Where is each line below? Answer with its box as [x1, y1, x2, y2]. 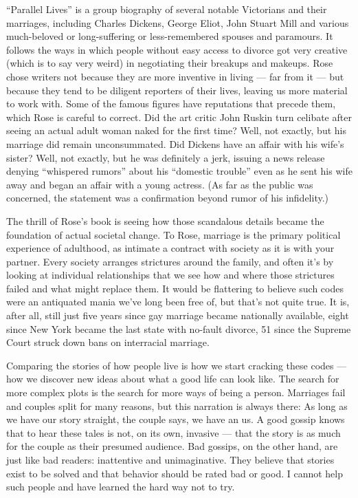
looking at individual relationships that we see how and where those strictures [6, 268, 335, 282]
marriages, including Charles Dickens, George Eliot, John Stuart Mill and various [6, 15, 349, 30]
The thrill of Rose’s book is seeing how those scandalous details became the [6, 213, 324, 228]
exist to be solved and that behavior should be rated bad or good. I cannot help [6, 466, 343, 480]
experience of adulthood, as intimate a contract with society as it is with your [6, 241, 335, 255]
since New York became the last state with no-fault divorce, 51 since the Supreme [6, 321, 351, 336]
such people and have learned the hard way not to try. [6, 479, 235, 494]
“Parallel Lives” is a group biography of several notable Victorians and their [6, 2, 327, 16]
